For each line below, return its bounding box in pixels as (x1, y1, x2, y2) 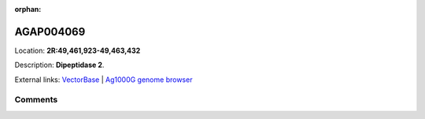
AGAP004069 (14, 24, 86, 39)
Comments (14, 95, 58, 106)
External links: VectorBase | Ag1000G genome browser (14, 75, 193, 84)
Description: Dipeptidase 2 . (14, 60, 105, 70)
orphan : (14, 5, 42, 13)
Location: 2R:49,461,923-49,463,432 (14, 46, 141, 55)
